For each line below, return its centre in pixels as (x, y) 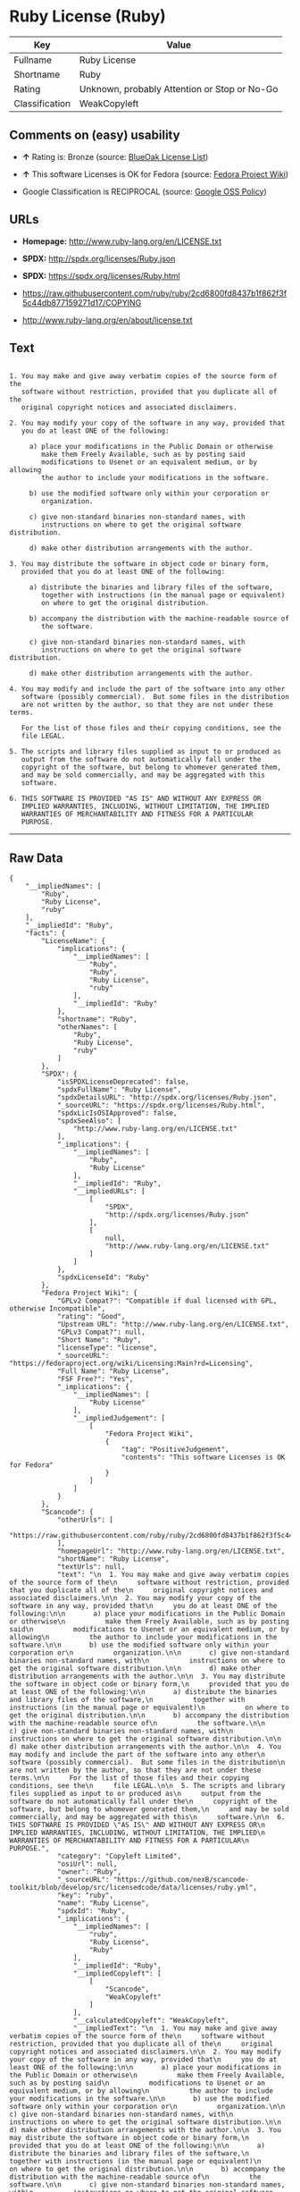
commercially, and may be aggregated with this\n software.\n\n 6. (147, 1817)
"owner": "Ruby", (89, 1872)
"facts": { (46, 933)
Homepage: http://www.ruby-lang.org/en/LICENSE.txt (122, 241)
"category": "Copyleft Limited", (119, 1857)
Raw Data (37, 858)
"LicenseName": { (73, 941)
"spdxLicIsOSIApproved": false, (117, 1113)
